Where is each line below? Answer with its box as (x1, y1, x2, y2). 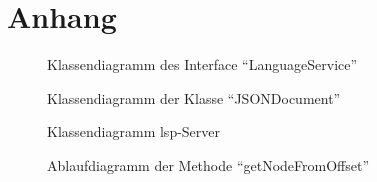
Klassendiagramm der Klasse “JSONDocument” (47, 87, 341, 108)
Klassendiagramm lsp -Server (47, 121, 221, 142)
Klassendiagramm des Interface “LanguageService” (47, 54, 358, 75)
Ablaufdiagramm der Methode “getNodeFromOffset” (47, 154, 370, 175)
